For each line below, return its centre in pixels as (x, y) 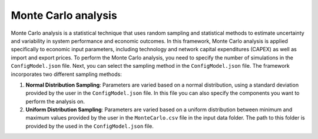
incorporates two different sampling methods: (66, 74)
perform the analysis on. (55, 101)
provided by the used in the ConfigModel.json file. (90, 126)
